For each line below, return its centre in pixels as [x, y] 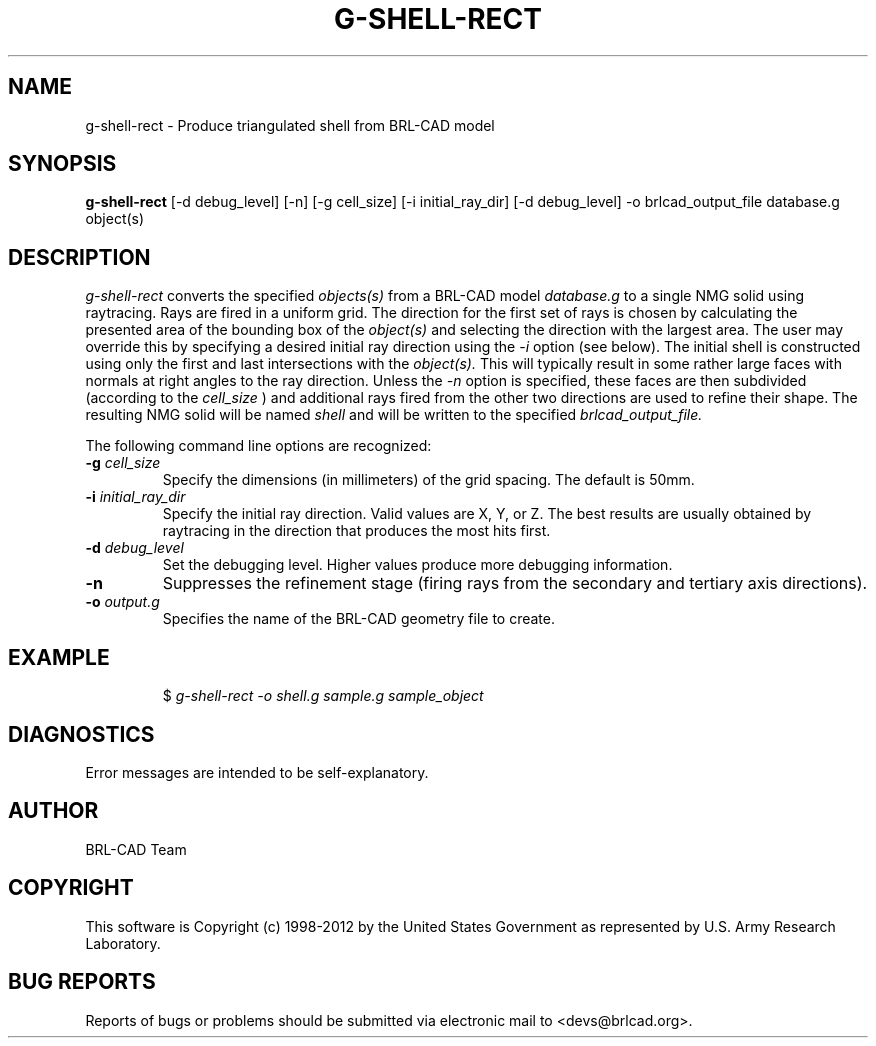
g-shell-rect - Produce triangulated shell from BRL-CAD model [290, 125]
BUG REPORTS [82, 982]
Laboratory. [123, 943]
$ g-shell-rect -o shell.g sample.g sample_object [323, 696]
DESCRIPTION [79, 257]
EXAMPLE [59, 657]
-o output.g [122, 602]
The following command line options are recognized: [258, 446]
